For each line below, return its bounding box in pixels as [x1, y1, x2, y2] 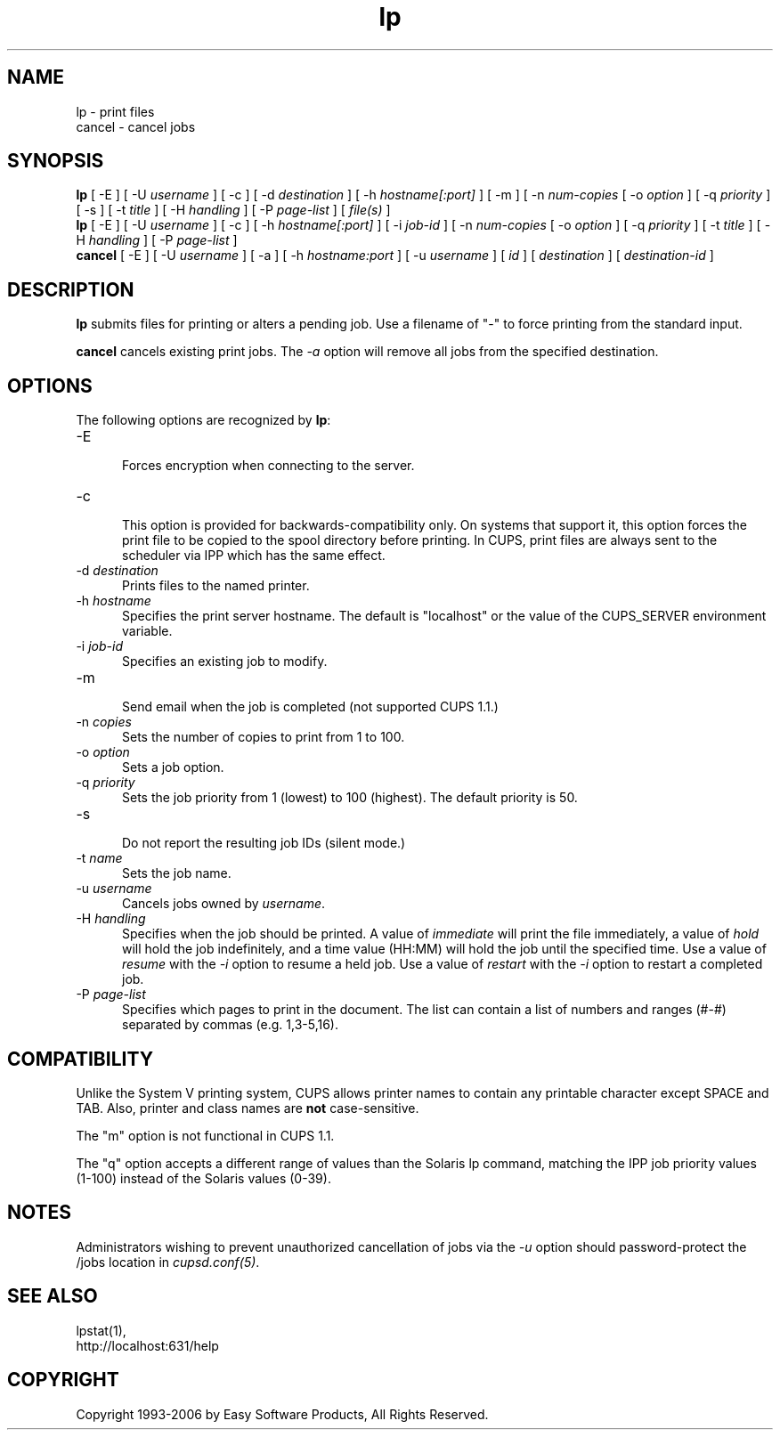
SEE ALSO [7, 1285, 98, 1308]
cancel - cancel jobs [76, 118, 196, 134]
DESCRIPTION [7, 278, 134, 301]
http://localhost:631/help [76, 1337, 219, 1353]
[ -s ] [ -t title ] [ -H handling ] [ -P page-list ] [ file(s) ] [76, 202, 391, 218]
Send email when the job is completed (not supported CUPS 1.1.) [122, 699, 499, 715]
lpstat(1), [76, 1322, 126, 1338]
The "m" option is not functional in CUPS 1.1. [76, 1127, 335, 1143]
